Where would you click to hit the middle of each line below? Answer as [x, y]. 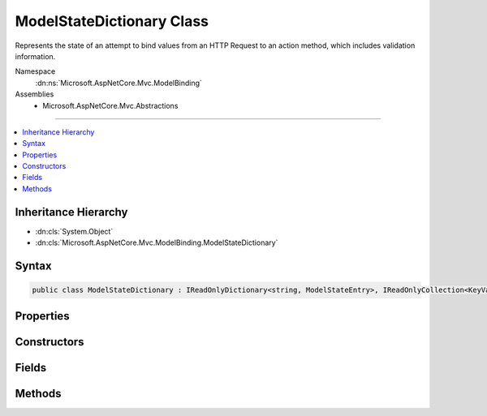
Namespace [35, 71]
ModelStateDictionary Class [112, 21]
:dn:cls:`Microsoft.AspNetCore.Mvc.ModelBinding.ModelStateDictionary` [157, 242]
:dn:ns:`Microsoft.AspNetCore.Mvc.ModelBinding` [119, 83]
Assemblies [34, 94]
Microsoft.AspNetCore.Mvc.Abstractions [110, 105]
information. [35, 56]
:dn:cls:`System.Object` [74, 231]
